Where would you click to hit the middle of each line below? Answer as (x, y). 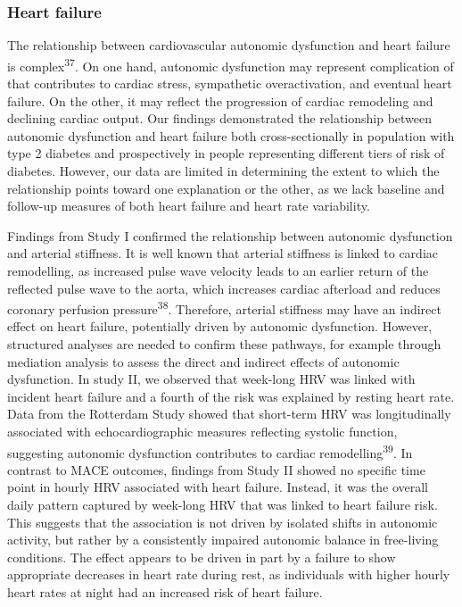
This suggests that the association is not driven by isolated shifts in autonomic (223, 522)
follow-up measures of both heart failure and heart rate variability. (189, 206)
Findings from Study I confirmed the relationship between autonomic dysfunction (230, 235)
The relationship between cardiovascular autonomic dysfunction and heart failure (229, 45)
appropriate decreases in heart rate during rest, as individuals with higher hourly (229, 574)
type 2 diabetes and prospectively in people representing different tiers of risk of (226, 153)
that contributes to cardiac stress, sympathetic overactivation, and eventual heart (230, 83)
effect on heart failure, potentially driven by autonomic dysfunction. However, (220, 326)
